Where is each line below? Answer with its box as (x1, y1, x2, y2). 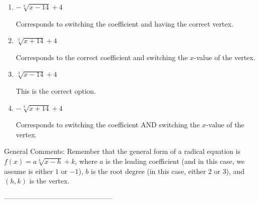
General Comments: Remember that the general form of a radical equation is (4, 146, 240, 156)
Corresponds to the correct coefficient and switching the (16, 52, 188, 62)
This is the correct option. (16, 85, 96, 96)
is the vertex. (29, 175, 70, 186)
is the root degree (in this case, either (91, 165, 206, 176)
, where (75, 155, 98, 166)
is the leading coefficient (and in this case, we (105, 155, 245, 166)
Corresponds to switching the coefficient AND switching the (16, 119, 200, 130)
